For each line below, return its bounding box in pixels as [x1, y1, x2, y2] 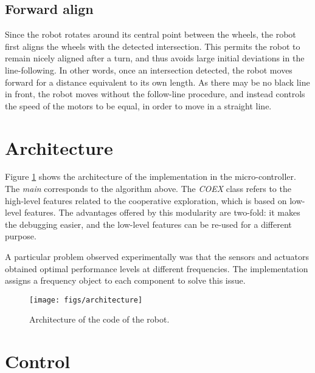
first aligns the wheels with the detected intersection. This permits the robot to [5, 39, 300, 52]
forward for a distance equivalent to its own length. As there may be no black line [5, 75, 310, 88]
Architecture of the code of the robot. [29, 313, 170, 326]
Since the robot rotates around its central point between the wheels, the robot [5, 28, 296, 41]
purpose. [5, 230, 36, 242]
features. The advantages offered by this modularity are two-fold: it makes [24, 206, 300, 219]
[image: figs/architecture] [29, 295, 143, 304]
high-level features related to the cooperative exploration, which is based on [5, 194, 287, 207]
